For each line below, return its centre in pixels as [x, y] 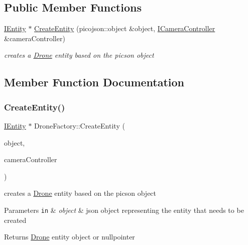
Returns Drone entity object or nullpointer [70, 237]
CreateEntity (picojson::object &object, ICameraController [125, 28]
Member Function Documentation [94, 82]
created [15, 220]
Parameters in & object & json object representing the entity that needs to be [124, 210]
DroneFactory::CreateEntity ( [80, 125]
